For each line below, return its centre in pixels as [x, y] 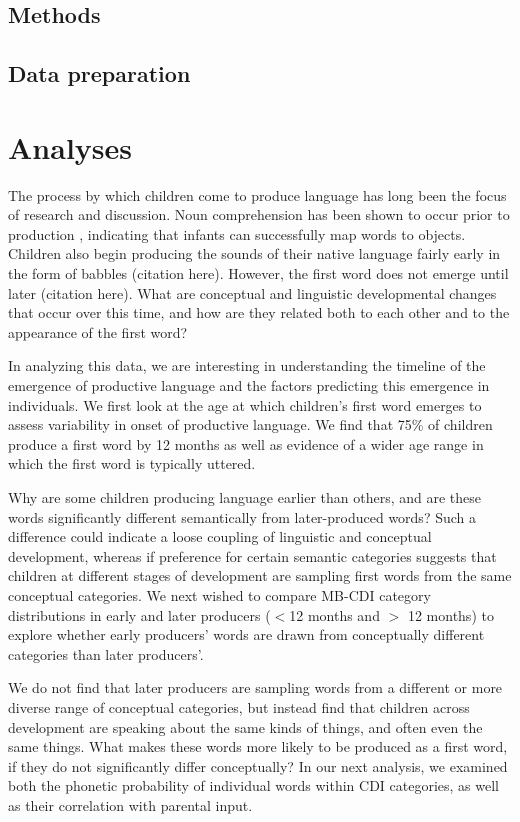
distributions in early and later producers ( [139, 614]
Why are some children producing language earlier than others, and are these [245, 497]
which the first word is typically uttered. [132, 463]
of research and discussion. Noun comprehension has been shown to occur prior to [259, 214]
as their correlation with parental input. [130, 804]
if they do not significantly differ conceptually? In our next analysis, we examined [258, 765]
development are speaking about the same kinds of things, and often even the [245, 726]
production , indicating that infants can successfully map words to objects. [237, 233]
